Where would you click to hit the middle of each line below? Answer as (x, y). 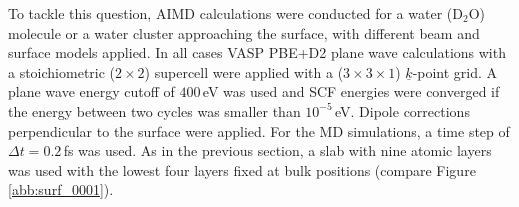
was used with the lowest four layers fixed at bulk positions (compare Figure (242, 169)
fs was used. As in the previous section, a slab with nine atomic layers (277, 150)
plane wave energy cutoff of (91, 91)
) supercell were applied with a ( (244, 71)
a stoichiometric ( (62, 71)
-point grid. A (455, 71)
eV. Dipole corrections (402, 110)
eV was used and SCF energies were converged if (351, 91)
